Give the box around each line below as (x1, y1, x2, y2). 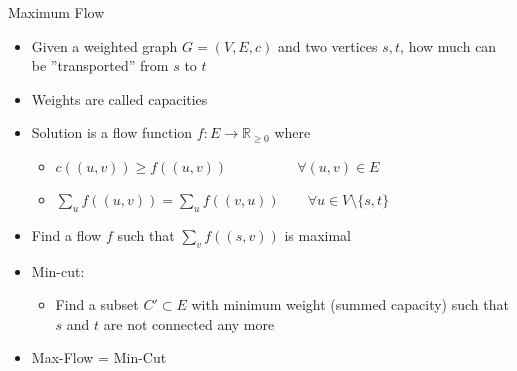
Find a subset (55, 294, 139, 315)
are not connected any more (103, 313, 275, 334)
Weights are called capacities (31, 88, 208, 109)
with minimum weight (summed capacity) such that (191, 294, 509, 315)
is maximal (284, 224, 351, 245)
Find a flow (31, 224, 102, 245)
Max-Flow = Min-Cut (31, 347, 167, 368)
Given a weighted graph (31, 35, 178, 56)
